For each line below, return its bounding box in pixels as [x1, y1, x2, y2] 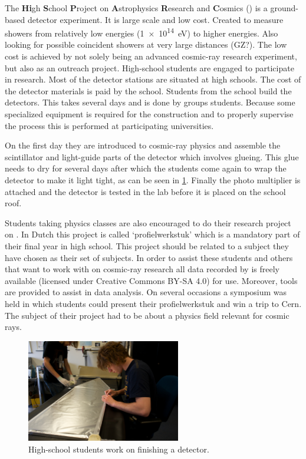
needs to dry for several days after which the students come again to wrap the [5, 162, 287, 174]
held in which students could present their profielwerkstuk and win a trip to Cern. [5, 297, 302, 309]
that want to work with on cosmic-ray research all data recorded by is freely [5, 263, 279, 275]
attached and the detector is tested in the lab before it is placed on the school [5, 185, 286, 197]
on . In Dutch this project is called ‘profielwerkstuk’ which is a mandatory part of [5, 228, 300, 240]
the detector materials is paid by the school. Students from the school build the [5, 84, 292, 97]
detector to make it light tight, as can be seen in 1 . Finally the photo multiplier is [5, 173, 301, 186]
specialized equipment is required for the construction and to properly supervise [5, 108, 294, 120]
